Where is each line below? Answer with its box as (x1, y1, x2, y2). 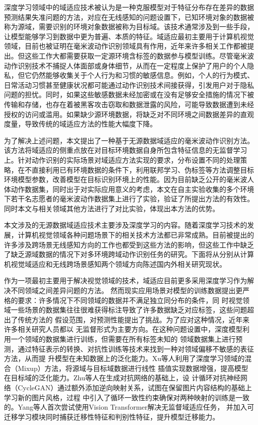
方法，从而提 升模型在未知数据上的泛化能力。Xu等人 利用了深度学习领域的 (4, 353, 245, 364)
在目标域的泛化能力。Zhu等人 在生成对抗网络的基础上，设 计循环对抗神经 (4, 372, 241, 383)
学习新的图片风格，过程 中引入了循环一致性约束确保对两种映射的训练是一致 (4, 392, 250, 402)
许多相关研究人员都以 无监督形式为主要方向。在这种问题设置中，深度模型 (4, 324, 243, 334)
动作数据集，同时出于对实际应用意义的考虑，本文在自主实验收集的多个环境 (10, 183, 254, 194)
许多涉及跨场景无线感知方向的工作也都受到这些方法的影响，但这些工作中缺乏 (4, 239, 254, 249)
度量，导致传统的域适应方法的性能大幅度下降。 (4, 119, 157, 129)
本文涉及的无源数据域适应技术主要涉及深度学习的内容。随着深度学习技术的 (4, 220, 247, 230)
